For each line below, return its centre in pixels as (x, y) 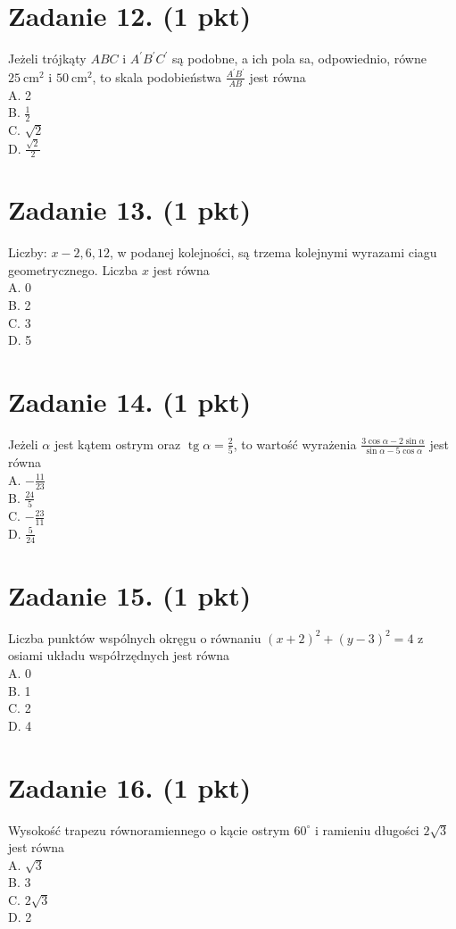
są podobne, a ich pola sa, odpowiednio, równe (299, 59)
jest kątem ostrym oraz (117, 444)
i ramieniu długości (367, 829)
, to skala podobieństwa (157, 76)
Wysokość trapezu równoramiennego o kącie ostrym (149, 829)
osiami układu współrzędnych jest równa (119, 655)
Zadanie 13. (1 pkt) (130, 209)
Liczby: (28, 252)
